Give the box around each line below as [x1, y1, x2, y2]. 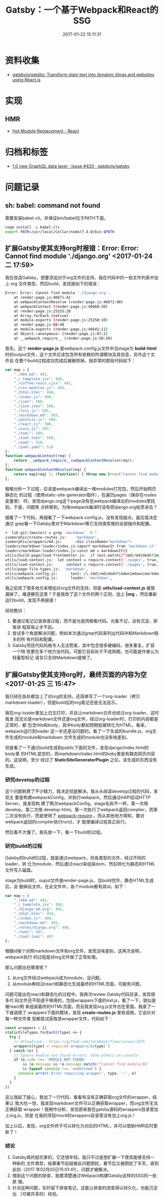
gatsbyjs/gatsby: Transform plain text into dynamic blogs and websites [12, 71, 155, 77]
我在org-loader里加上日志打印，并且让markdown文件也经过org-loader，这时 [5, 710, 159, 716]
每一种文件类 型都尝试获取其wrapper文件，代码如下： [5, 1016, 113, 1022]
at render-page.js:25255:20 [14, 309, 71, 314]
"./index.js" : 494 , [14, 916, 54, 921]
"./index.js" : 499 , [14, 395, 54, 399]
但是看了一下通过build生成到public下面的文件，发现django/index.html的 [5, 745, 149, 751]
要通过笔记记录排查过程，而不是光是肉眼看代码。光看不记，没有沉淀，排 [12, 618, 158, 624]
